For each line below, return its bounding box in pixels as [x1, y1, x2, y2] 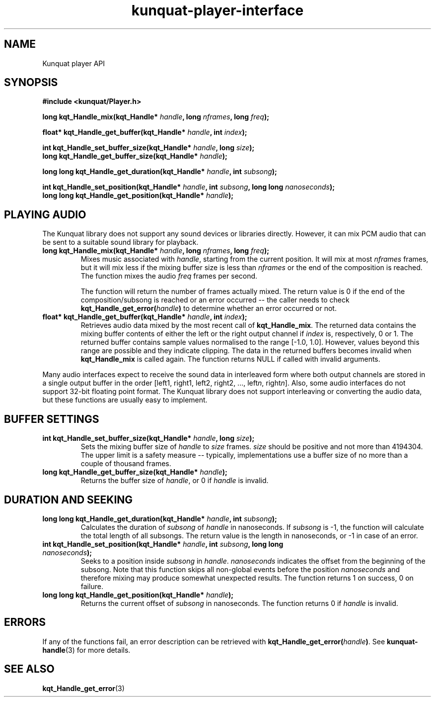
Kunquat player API [42, 59, 105, 68]
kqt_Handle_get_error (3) [42, 684, 125, 693]
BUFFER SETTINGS [4, 412, 99, 425]
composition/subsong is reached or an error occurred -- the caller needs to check [80, 296, 350, 304]
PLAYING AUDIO [4, 208, 86, 221]
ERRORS [4, 616, 46, 629]
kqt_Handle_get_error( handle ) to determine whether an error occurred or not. [80, 304, 337, 313]
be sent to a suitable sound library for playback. [42, 238, 199, 247]
